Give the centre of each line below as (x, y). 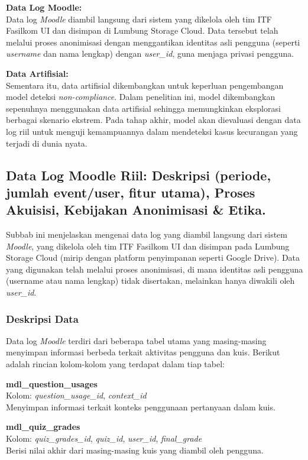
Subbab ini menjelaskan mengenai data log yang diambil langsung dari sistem (147, 234)
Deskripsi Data (42, 318)
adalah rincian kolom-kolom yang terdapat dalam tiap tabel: (115, 364)
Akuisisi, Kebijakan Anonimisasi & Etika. (136, 210)
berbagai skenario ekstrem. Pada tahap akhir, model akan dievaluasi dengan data (153, 120)
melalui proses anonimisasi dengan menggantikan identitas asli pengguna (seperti (153, 42)
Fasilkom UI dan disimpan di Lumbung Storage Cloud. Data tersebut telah (142, 30)
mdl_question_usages (52, 383)
